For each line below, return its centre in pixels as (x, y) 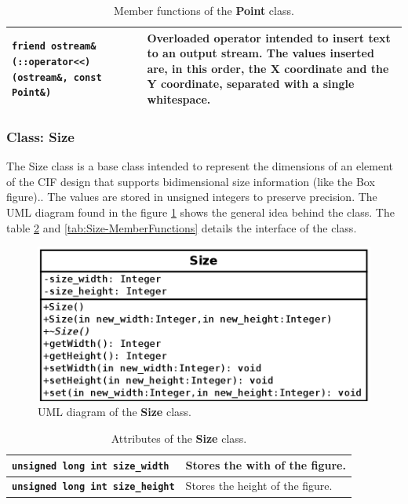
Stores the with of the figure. (266, 465)
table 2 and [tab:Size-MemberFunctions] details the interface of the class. (182, 227)
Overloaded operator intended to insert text (269, 37)
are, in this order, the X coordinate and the (268, 68)
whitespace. (179, 99)
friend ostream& (54, 47)
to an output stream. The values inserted (260, 53)
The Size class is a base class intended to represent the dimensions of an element (200, 166)
